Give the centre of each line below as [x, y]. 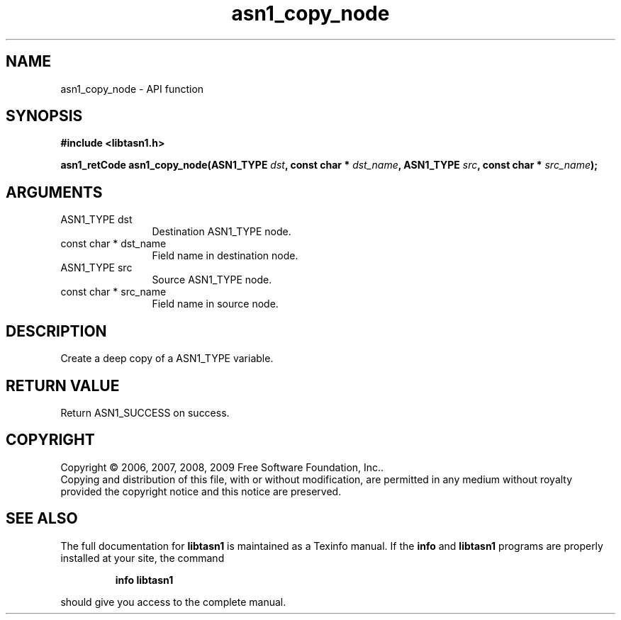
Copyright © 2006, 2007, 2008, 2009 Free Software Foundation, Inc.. [222, 467]
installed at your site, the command [142, 558]
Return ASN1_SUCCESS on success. [145, 412]
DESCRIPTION [56, 331]
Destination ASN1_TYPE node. [222, 232]
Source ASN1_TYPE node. [212, 280]
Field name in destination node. [225, 256]
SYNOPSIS [44, 116]
